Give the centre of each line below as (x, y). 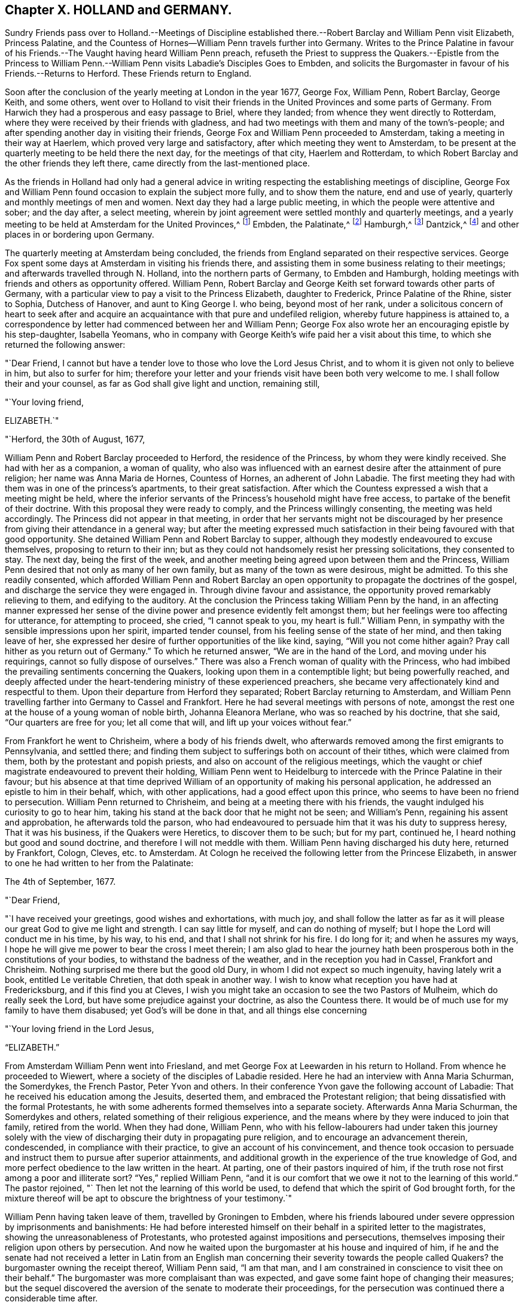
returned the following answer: (65, 345)
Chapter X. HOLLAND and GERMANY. (118, 10)
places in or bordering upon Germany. (80, 235)
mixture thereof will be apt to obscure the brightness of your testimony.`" (148, 1198)
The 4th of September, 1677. (60, 882)
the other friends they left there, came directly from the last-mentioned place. (157, 163)
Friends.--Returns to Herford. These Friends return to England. (128, 74)
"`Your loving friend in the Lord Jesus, (80, 1029)
